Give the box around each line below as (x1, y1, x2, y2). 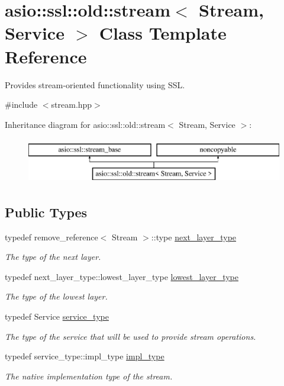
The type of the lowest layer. (5, 290, 108, 303)
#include (5, 98, 38, 111)
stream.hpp (51, 98, 92, 111)
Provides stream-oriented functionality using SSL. (5, 78, 185, 91)
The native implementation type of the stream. (5, 369, 173, 382)
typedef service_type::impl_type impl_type (5, 350, 164, 362)
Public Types (5, 202, 88, 221)
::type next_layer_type (151, 230, 237, 243)
